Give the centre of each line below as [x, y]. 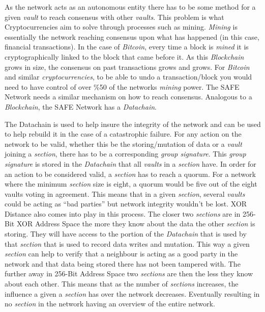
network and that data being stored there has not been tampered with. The [123, 263]
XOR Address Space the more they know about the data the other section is [136, 224]
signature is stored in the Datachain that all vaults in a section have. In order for [130, 163]
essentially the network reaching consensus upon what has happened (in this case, [132, 36]
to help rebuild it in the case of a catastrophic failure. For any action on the [123, 134]
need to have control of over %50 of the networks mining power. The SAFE [122, 86]
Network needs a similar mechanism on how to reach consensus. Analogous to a [128, 97]
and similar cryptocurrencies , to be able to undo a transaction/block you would [128, 77]
